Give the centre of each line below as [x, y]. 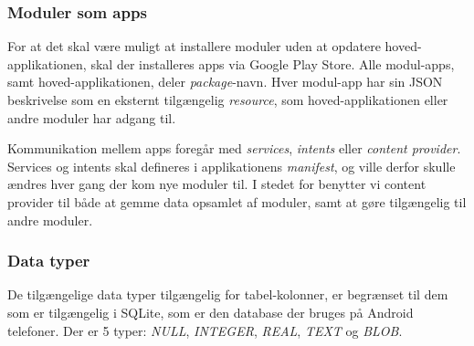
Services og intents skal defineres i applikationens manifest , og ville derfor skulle [232, 166]
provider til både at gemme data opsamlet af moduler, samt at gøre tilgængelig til [237, 201]
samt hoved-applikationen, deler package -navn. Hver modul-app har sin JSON [225, 82]
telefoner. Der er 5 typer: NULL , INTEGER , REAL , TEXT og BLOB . [205, 330]
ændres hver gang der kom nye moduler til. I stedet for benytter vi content [217, 184]
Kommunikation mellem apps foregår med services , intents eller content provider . [234, 148]
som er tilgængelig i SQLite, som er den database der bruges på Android [211, 312]
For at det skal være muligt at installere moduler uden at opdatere [194, 46]
